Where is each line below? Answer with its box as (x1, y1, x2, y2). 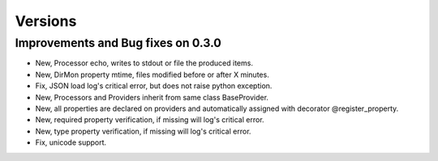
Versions (15, 12, 77, 30)
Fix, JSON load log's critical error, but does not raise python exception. (35, 81, 273, 91)
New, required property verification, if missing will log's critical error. (35, 115, 264, 125)
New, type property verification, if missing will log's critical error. (35, 126, 251, 136)
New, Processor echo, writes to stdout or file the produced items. (35, 58, 253, 68)
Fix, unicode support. (35, 138, 107, 147)
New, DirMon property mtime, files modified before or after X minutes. (35, 70, 269, 79)
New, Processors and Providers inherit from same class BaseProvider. (35, 92, 269, 102)
